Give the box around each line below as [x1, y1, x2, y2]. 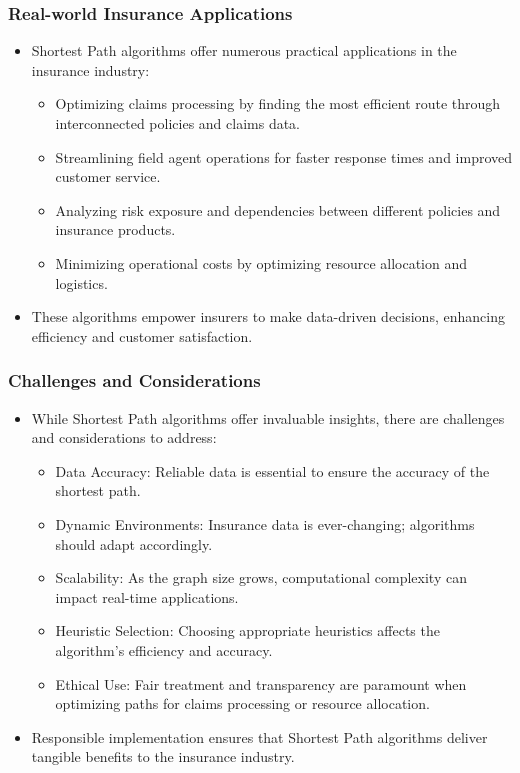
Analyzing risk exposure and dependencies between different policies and [55, 199, 501, 220]
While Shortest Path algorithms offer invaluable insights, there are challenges [31, 407, 505, 428]
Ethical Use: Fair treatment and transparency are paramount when [55, 673, 467, 694]
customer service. [55, 166, 161, 187]
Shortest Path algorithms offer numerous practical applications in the [31, 40, 457, 61]
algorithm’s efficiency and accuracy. [55, 639, 273, 660]
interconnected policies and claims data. [55, 113, 301, 133]
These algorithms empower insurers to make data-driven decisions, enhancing [31, 306, 505, 327]
